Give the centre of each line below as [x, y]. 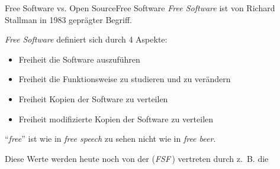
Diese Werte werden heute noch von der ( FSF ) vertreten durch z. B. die [137, 158]
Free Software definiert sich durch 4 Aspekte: [86, 39]
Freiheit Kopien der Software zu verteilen [93, 98]
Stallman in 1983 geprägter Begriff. [68, 19]
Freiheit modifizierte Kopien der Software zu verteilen [116, 118]
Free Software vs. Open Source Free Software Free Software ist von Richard [140, 8]
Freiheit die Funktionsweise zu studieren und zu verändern [125, 79]
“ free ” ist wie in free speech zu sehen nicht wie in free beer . [110, 139]
